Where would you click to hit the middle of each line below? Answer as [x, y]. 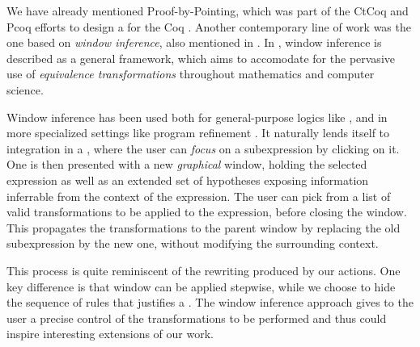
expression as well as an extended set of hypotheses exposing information [188, 180]
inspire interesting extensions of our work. [110, 334]
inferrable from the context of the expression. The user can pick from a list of [199, 196]
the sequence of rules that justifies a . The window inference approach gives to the [210, 302]
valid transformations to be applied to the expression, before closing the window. [207, 212]
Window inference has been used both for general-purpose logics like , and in [197, 117]
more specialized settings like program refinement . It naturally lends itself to [198, 133]
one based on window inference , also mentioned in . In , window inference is [194, 42]
